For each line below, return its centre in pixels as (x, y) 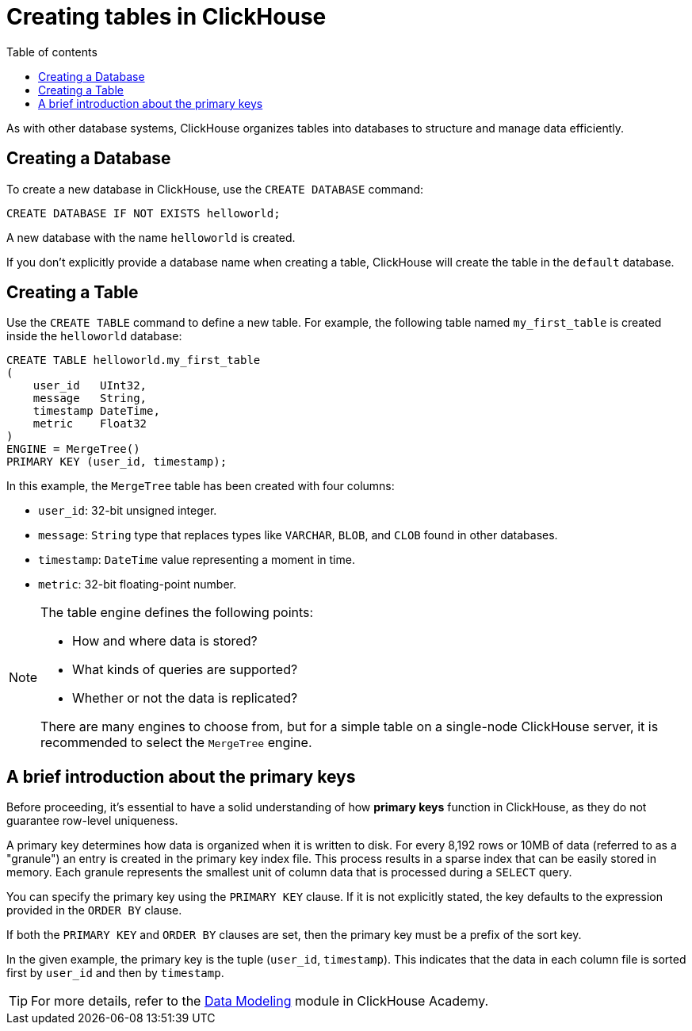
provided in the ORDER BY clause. (94, 910)
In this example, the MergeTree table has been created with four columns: (201, 486)
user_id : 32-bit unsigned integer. (128, 511)
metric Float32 (90, 424)
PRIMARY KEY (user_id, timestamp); (117, 462)
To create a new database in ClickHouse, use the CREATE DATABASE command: (215, 189)
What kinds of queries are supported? (185, 670)
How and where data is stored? (165, 641)
